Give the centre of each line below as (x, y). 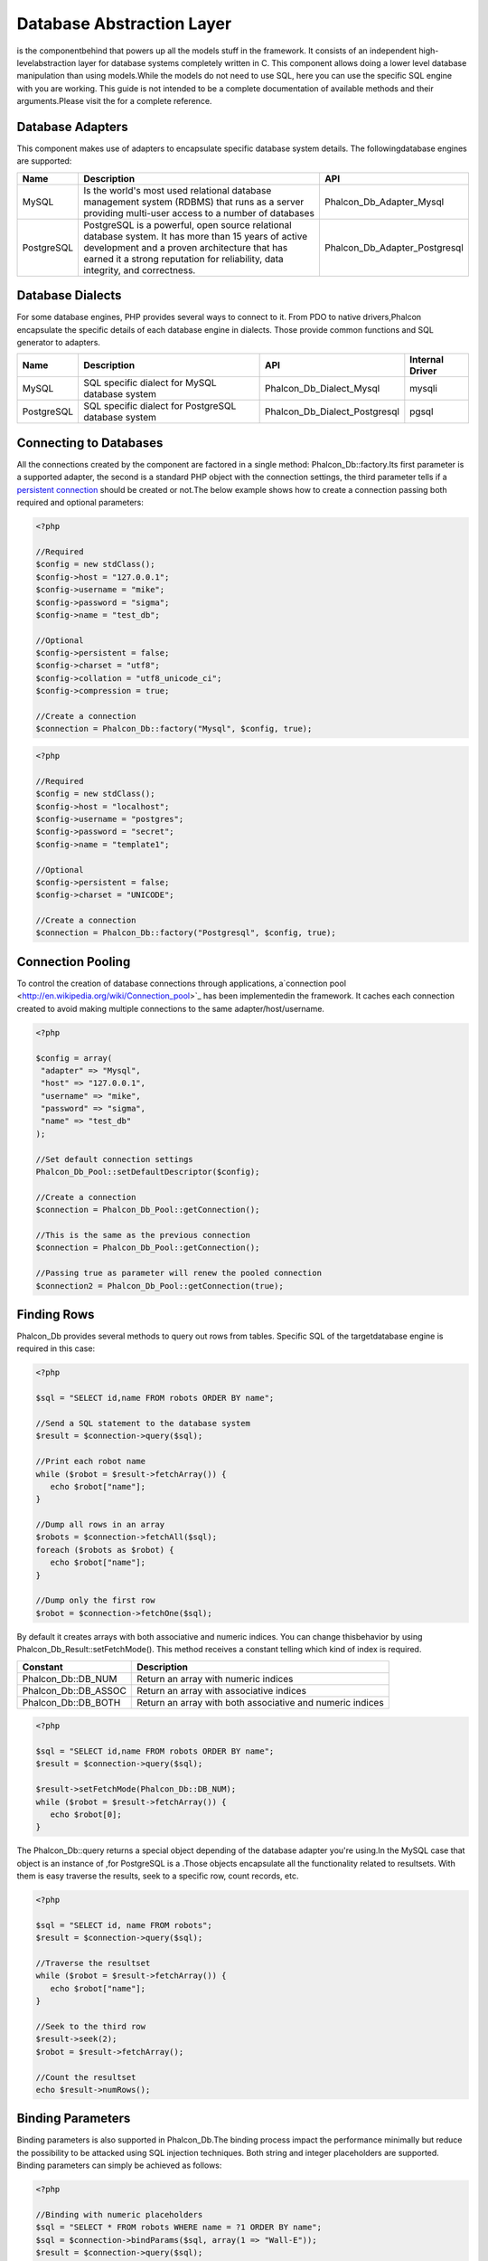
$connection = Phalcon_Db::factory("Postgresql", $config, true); (186, 933)
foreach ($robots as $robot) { (105, 1550)
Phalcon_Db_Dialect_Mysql (323, 389)
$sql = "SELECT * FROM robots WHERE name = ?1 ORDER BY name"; (179, 2228)
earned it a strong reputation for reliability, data (183, 259)
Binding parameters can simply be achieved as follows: (119, 2165)
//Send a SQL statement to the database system (143, 1423)
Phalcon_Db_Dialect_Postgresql (332, 412)
